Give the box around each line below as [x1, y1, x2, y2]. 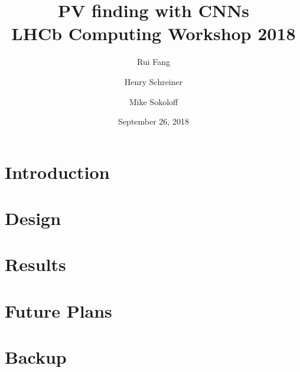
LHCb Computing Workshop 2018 [11, 21, 296, 45]
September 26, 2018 [118, 115, 189, 128]
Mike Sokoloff [129, 95, 178, 107]
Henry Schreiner [124, 75, 183, 87]
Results [5, 252, 66, 276]
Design [5, 206, 61, 230]
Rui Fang [136, 56, 170, 68]
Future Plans [5, 298, 112, 322]
